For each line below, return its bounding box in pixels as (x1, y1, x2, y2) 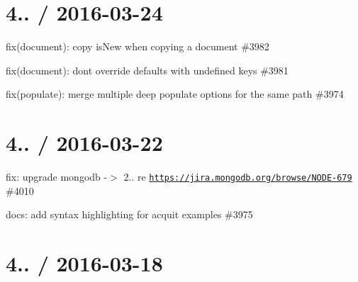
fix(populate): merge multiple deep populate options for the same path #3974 (6, 86, 344, 101)
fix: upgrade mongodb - (6, 169, 108, 184)
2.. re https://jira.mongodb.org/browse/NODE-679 (123, 169, 352, 184)
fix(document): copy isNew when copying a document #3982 (6, 39, 269, 54)
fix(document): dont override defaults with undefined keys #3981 (6, 62, 289, 77)
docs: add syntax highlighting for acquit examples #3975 (6, 207, 253, 222)
